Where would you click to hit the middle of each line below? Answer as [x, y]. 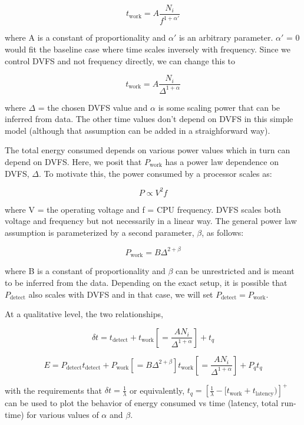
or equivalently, [157, 390]
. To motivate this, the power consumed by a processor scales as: [155, 173]
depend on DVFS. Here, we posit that [73, 161]
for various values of [63, 414]
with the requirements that [54, 390]
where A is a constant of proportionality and [85, 37]
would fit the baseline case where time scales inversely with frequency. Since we [148, 49]
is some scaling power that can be [219, 107]
